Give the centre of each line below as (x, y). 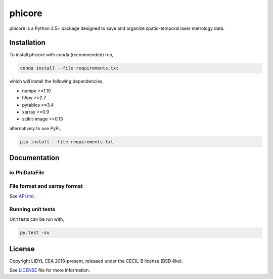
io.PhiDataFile (27, 173)
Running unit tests (32, 209)
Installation (27, 43)
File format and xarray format (46, 186)
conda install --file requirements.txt (69, 68)
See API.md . (22, 196)
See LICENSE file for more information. (50, 270)
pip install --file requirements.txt (67, 142)
